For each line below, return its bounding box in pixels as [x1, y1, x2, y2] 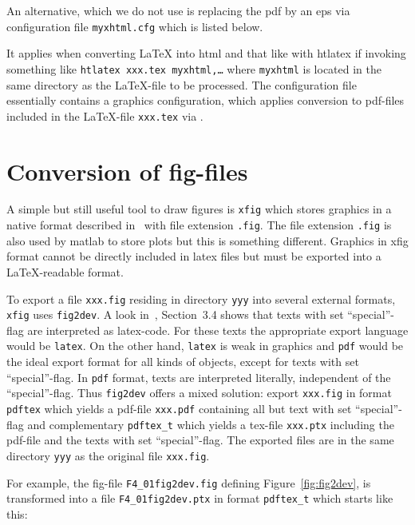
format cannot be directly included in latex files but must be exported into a [6, 248, 381, 264]
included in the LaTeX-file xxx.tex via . [6, 107, 204, 124]
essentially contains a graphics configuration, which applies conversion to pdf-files [6, 92, 405, 109]
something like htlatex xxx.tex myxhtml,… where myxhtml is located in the [6, 60, 381, 77]
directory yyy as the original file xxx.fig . [6, 447, 210, 463]
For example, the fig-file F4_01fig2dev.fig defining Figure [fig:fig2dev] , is [6, 474, 371, 491]
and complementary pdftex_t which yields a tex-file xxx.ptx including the [27, 416, 394, 432]
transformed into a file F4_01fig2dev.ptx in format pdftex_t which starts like [6, 490, 393, 507]
